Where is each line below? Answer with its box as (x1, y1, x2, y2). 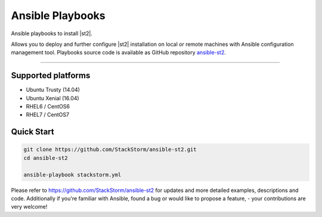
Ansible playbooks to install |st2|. (11, 30, 92, 37)
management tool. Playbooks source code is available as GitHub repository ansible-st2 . (11, 49, 227, 56)
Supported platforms (11, 70, 91, 80)
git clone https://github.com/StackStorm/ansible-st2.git (23, 146, 197, 153)
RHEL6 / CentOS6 (26, 103, 70, 110)
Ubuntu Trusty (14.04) (26, 86, 80, 94)
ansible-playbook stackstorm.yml (23, 171, 122, 178)
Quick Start (11, 127, 54, 137)
